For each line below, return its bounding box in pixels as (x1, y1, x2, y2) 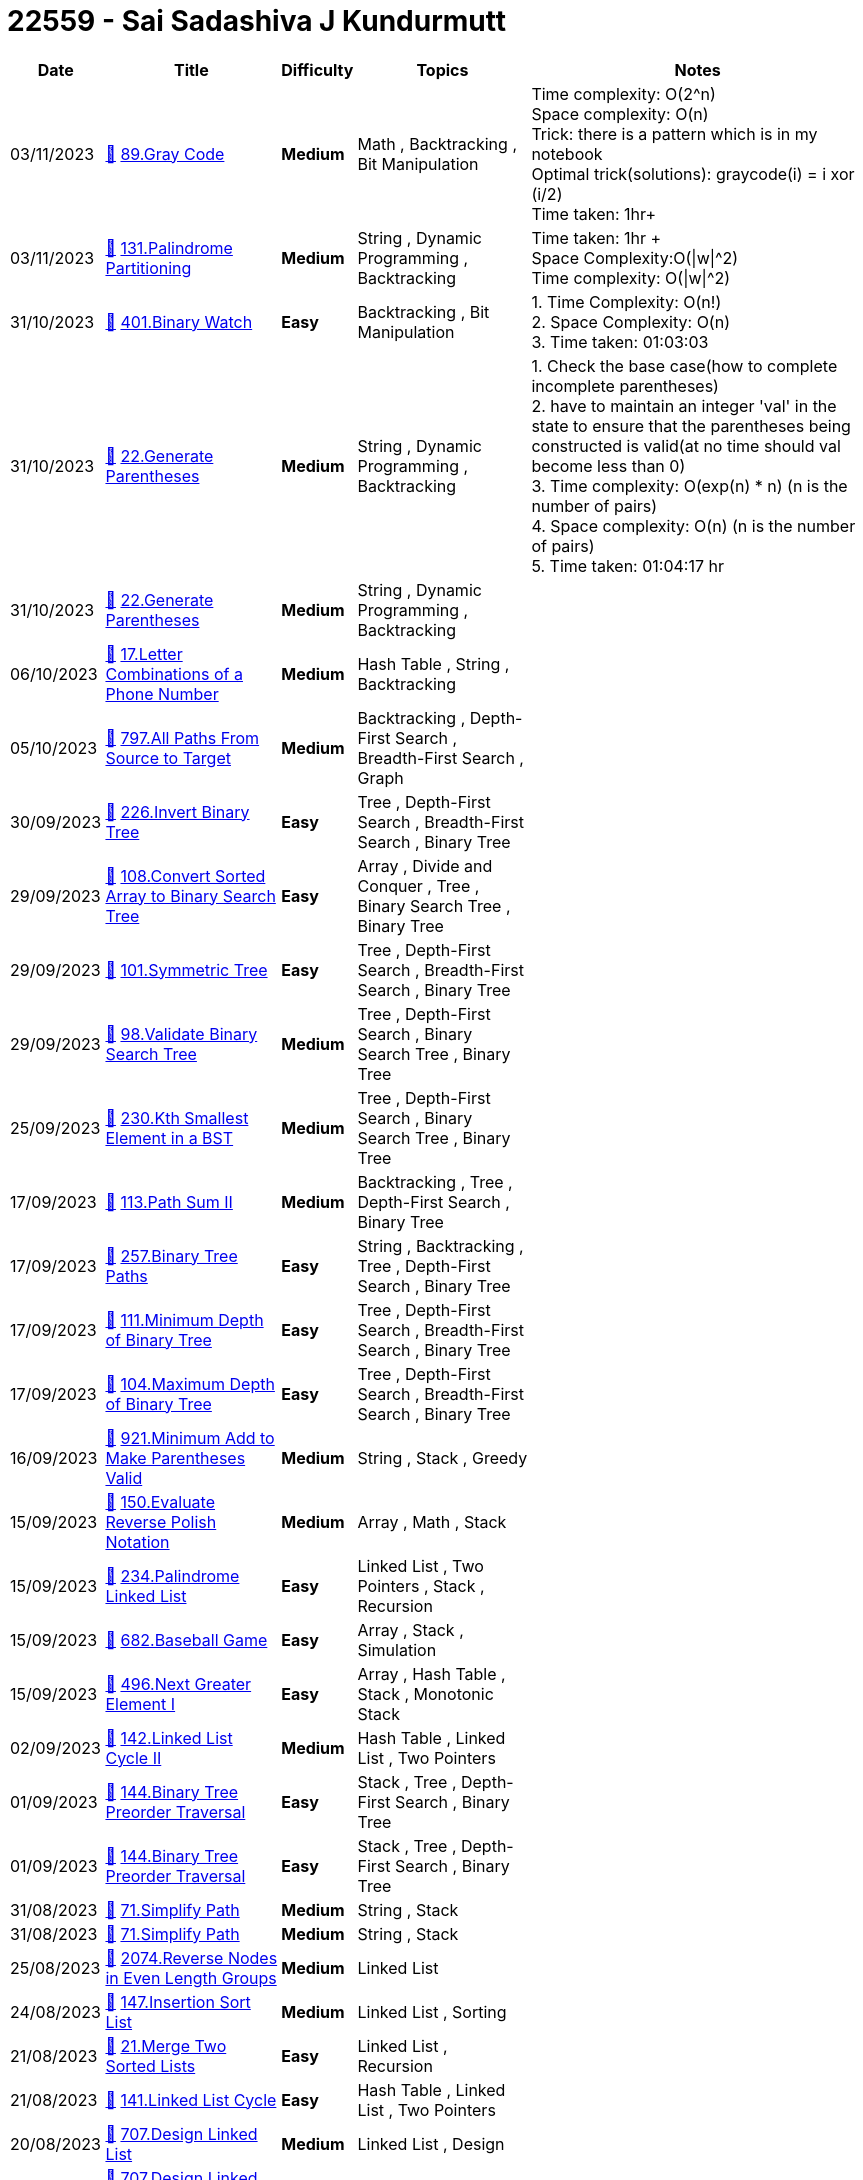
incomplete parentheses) (531, 375, 719, 396)
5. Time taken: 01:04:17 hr (531, 555, 725, 576)
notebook (531, 143, 603, 164)
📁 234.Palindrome (105, 1565, 240, 1586)
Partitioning (105, 257, 192, 278)
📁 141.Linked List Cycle (105, 2089, 277, 2110)
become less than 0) (531, 455, 686, 476)
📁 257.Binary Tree (105, 1245, 238, 1266)
